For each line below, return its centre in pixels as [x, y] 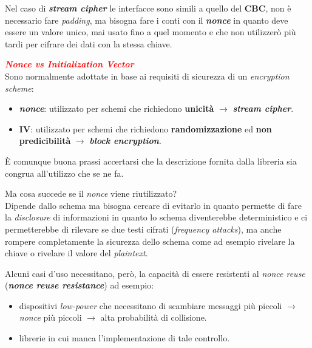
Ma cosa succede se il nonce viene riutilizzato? [91, 193]
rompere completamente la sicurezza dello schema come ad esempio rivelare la [150, 241]
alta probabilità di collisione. [154, 317]
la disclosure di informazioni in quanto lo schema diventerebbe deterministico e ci [156, 217]
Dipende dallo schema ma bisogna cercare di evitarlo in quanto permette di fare [153, 205]
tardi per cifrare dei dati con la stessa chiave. [89, 43]
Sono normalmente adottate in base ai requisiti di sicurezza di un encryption [147, 76]
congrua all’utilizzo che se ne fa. [64, 173]
